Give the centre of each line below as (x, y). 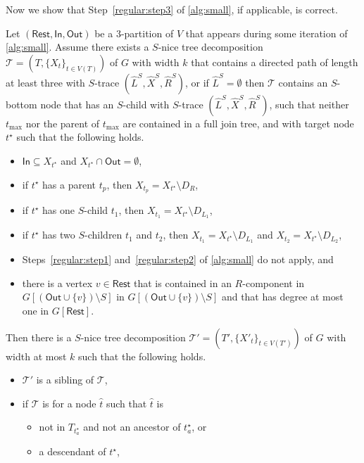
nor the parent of (63, 123)
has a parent (69, 184)
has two (59, 235)
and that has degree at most (282, 297)
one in (36, 310)
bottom (21, 104)
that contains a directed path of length (275, 62)
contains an (303, 82)
